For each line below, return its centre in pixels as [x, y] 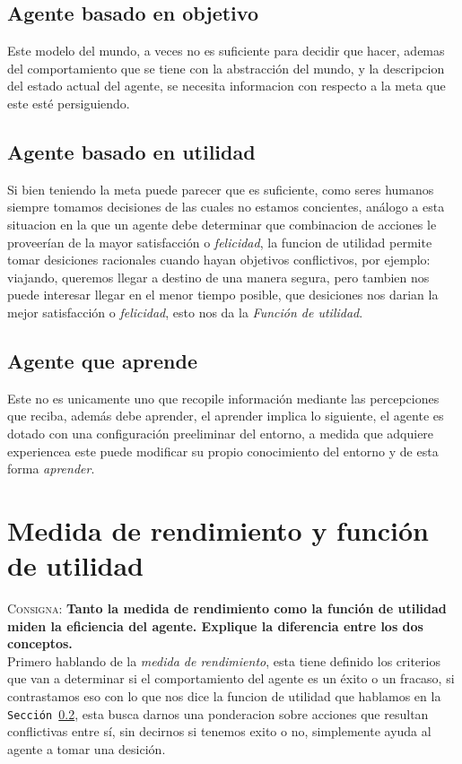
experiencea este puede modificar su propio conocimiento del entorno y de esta [223, 451]
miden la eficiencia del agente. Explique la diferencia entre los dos [215, 625]
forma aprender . [51, 469]
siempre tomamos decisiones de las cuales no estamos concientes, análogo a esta [226, 207]
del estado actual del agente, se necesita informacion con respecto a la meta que [227, 86]
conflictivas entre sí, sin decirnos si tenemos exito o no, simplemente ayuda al [219, 731]
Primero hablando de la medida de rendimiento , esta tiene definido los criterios [224, 660]
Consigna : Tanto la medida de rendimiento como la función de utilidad [227, 608]
